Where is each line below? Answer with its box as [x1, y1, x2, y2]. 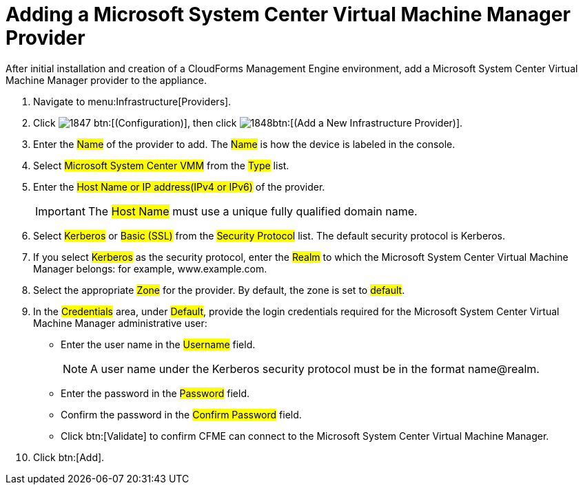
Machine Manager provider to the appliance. [6, 74, 207, 86]
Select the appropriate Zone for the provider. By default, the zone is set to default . [33, 284, 405, 296]
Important [35, 204, 85, 218]
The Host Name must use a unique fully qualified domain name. [88, 204, 418, 218]
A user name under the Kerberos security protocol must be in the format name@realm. [90, 361, 540, 376]
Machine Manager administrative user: [33, 317, 207, 329]
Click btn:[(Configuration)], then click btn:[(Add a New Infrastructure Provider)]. [33, 116, 463, 129]
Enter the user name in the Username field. [61, 338, 256, 350]
